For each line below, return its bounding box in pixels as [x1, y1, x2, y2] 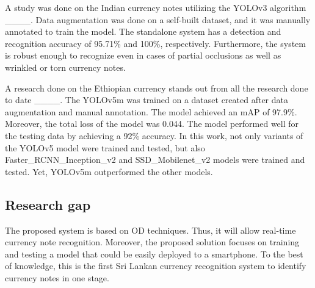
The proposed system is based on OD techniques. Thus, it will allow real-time [5, 223, 296, 236]
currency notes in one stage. [5, 271, 109, 284]
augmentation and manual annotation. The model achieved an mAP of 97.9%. [5, 105, 297, 118]
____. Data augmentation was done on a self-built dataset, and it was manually [5, 13, 311, 26]
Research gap [5, 195, 91, 214]
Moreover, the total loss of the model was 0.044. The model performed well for [5, 117, 299, 130]
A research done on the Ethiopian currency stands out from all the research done [5, 81, 308, 94]
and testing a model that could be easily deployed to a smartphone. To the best [5, 247, 303, 260]
